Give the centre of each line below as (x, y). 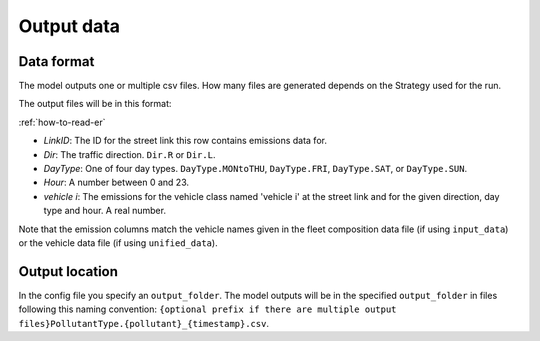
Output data (69, 26)
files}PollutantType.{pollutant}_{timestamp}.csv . (144, 323)
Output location (68, 271)
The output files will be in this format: (95, 104)
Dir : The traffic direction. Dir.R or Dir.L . (129, 154)
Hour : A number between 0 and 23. (116, 182)
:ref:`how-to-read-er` (62, 122)
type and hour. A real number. (105, 211)
